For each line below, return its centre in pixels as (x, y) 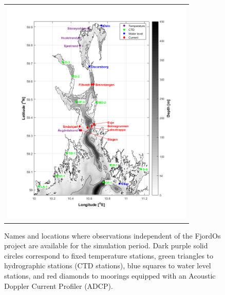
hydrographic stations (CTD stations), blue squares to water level (108, 265)
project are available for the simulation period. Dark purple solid (106, 245)
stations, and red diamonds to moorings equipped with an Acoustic (110, 275)
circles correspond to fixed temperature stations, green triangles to (109, 255)
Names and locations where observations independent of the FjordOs (113, 235)
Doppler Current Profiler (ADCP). (59, 286)
